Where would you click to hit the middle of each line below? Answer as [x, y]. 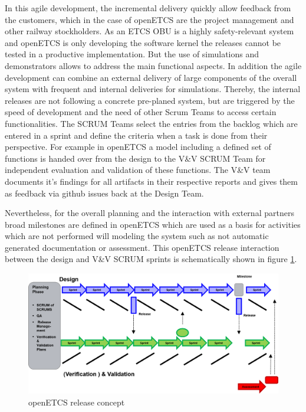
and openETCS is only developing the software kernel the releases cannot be [143, 42]
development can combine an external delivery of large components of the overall [151, 77]
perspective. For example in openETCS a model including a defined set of [138, 147]
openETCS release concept [77, 402]
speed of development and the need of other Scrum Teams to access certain [141, 112]
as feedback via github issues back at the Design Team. [104, 193]
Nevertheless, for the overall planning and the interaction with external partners [149, 213]
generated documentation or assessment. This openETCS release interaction [142, 247]
